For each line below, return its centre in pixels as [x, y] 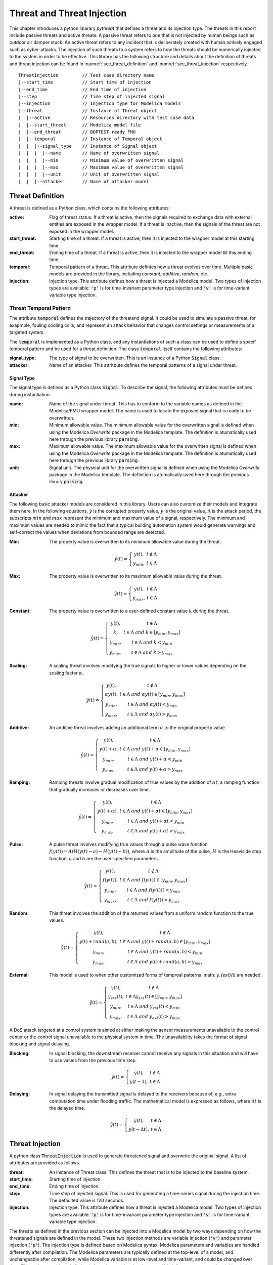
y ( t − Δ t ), [139, 1129]
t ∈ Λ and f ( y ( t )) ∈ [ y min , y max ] [153, 880]
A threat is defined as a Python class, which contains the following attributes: [90, 208]
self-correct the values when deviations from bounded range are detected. [87, 532]
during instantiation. [30, 394]
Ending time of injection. [75, 1186]
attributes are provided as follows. [45, 1163]
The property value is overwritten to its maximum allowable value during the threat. [136, 576]
